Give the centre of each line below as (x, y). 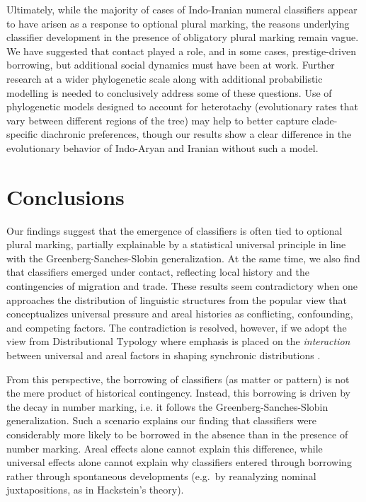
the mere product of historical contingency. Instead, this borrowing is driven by (178, 393)
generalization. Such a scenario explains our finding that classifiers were (162, 420)
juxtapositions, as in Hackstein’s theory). (95, 490)
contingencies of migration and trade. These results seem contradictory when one (182, 286)
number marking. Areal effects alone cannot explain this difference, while (165, 448)
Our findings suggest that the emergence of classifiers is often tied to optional (175, 230)
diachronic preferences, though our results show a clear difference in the (196, 134)
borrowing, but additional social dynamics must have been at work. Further (171, 65)
